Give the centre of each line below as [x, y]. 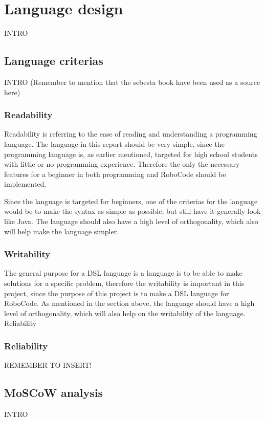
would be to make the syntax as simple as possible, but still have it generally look [132, 211]
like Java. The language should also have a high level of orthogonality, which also [131, 221]
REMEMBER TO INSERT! [48, 365]
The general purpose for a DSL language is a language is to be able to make [123, 273]
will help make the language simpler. [62, 231]
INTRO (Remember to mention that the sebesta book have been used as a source [132, 82]
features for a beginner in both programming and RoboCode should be [115, 174]
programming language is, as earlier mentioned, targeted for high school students [131, 154]
